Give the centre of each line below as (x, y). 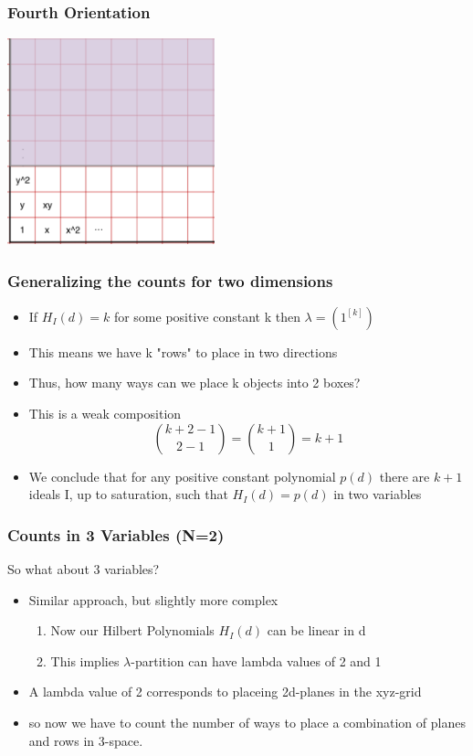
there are (405, 476)
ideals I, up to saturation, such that (128, 494)
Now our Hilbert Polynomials (132, 630)
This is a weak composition (105, 413)
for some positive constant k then (207, 316)
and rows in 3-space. (86, 740)
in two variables (378, 494)
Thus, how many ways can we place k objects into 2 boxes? (194, 383)
